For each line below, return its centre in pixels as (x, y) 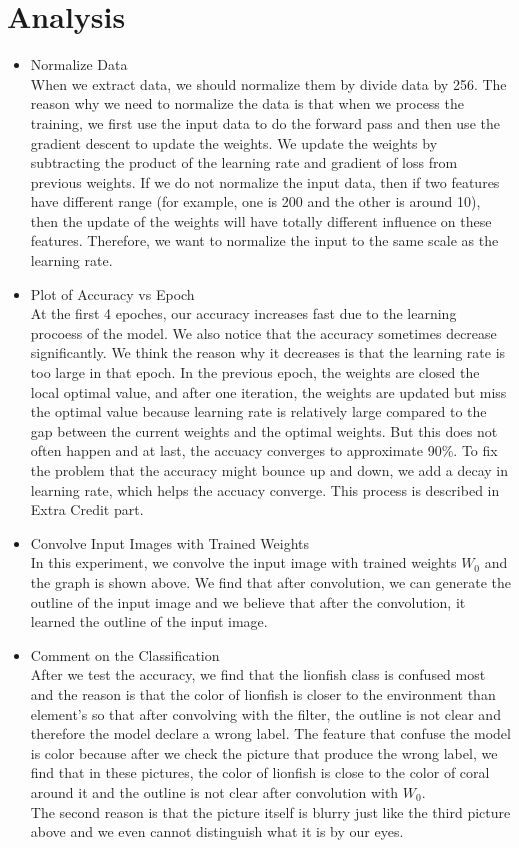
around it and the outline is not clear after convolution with (214, 791)
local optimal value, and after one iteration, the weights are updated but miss (268, 391)
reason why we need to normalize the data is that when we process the (247, 103)
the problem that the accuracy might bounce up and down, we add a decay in (269, 470)
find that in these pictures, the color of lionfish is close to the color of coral (260, 772)
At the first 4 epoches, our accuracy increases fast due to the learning (243, 313)
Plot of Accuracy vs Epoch (112, 293)
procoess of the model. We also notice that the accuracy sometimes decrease (263, 332)
